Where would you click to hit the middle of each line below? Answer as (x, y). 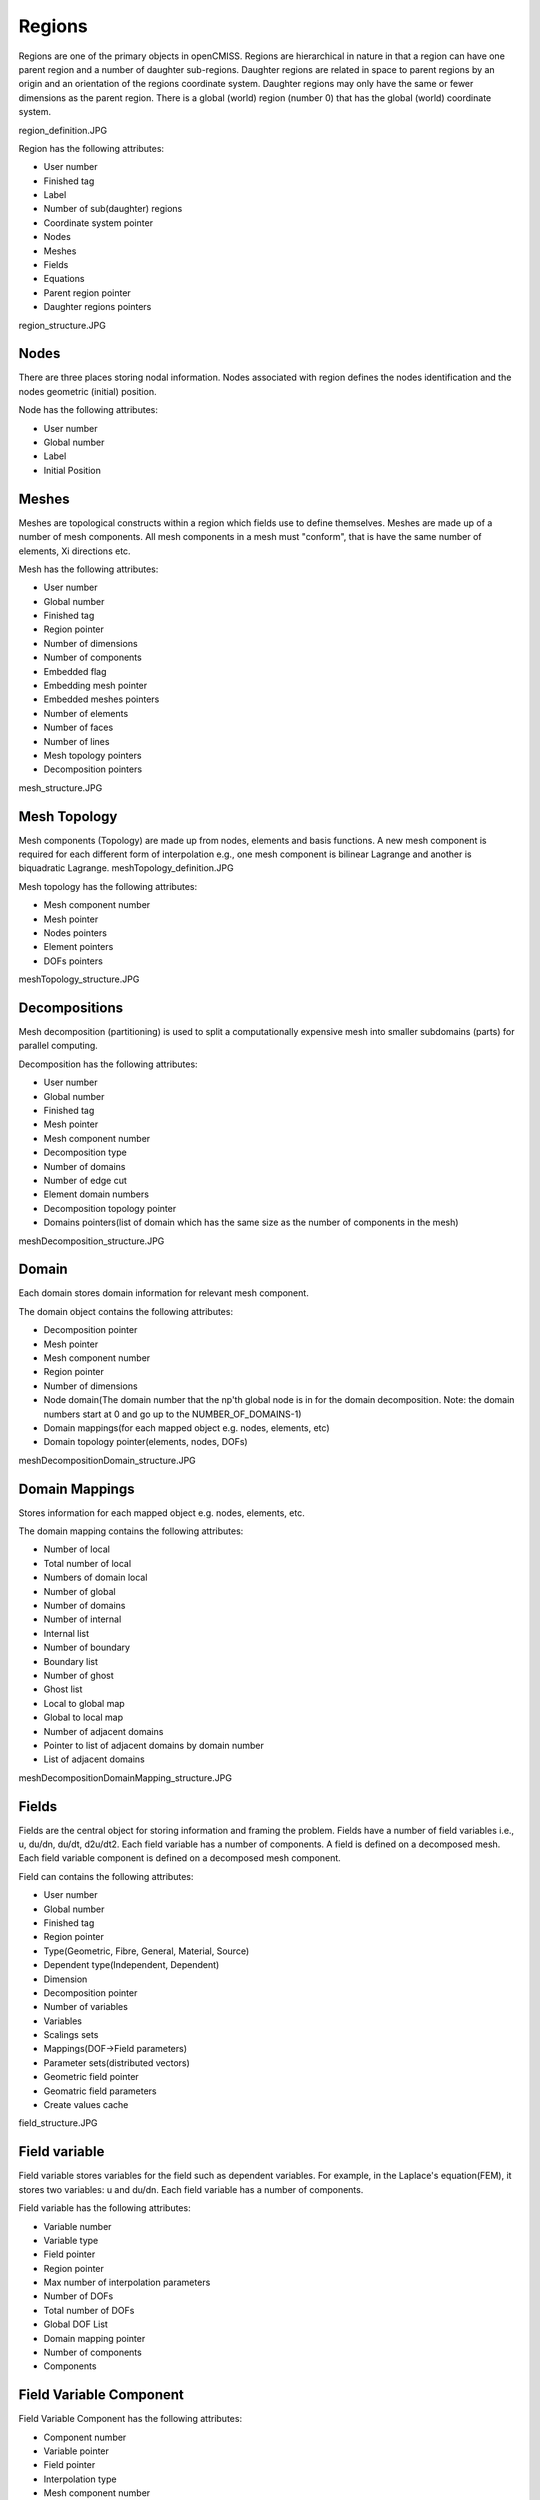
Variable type (71, 2240)
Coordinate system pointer (98, 222)
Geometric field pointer (91, 2077)
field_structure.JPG (58, 2123)
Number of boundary (86, 1647)
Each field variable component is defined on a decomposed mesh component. (180, 1858)
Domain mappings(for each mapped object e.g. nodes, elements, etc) (186, 1427)
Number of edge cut (85, 1180)
